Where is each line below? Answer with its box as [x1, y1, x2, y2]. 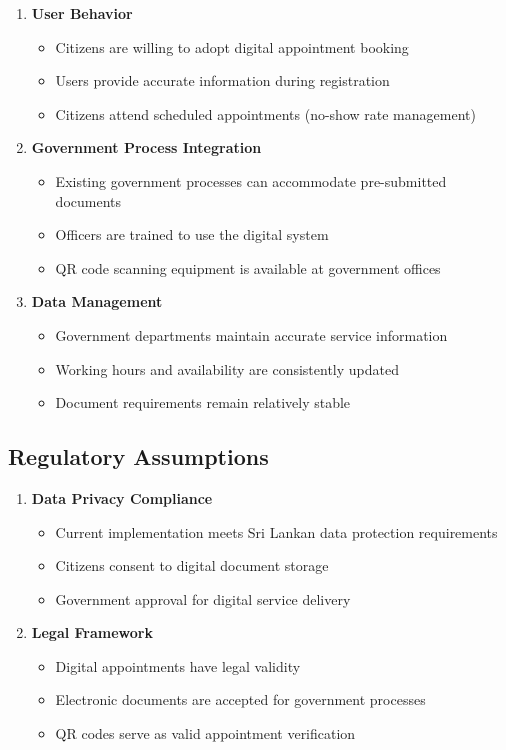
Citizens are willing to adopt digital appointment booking [55, 36, 409, 57]
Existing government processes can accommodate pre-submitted [55, 170, 447, 191]
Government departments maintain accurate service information [55, 324, 448, 345]
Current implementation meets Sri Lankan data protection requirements [55, 521, 498, 542]
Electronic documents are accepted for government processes [55, 689, 426, 710]
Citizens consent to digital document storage [55, 555, 329, 576]
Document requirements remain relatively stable [55, 392, 351, 413]
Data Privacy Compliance [31, 487, 213, 508]
